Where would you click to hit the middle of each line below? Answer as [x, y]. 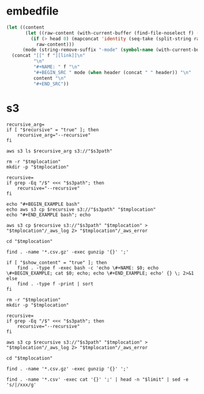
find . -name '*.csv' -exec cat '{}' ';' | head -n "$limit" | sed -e [97, 379]
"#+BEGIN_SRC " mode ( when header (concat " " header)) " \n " [112, 72]
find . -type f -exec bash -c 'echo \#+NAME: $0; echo [88, 268]
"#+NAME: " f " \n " [56, 67]
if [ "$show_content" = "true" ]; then [57, 262]
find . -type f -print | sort [56, 284]
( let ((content [25, 27]
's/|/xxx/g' [21, 385]
